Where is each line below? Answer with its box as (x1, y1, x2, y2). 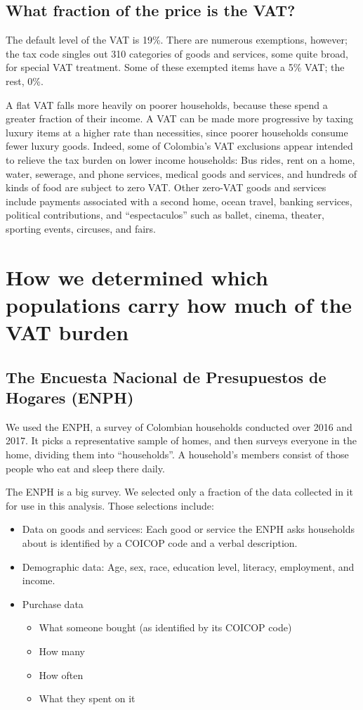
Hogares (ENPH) (6, 387, 134, 408)
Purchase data (22, 596, 84, 611)
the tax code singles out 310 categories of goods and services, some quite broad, (6, 46, 348, 60)
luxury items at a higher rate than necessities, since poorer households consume (6, 124, 348, 139)
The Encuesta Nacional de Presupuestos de (6, 366, 326, 387)
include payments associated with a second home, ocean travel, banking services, (6, 193, 352, 208)
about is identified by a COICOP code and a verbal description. (22, 536, 298, 550)
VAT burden (6, 318, 129, 347)
